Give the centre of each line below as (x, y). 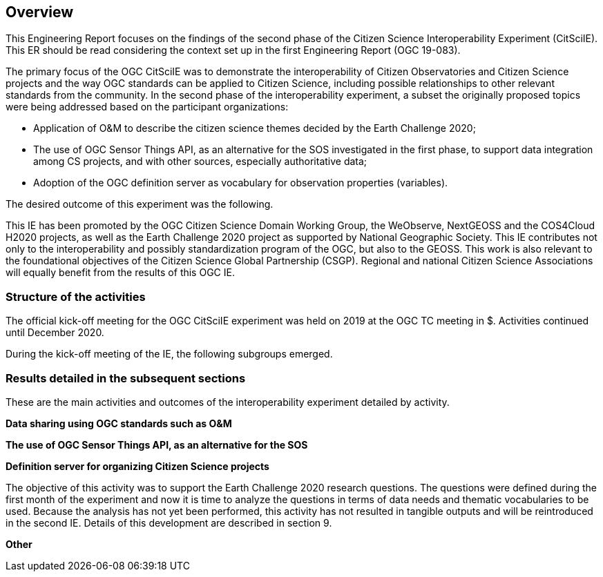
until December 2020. (55, 333)
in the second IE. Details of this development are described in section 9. (169, 522)
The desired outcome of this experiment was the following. (140, 204)
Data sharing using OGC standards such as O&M (119, 423)
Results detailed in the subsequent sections (126, 378)
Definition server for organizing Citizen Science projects (137, 466)
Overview (40, 12)
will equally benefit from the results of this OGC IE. (120, 273)
